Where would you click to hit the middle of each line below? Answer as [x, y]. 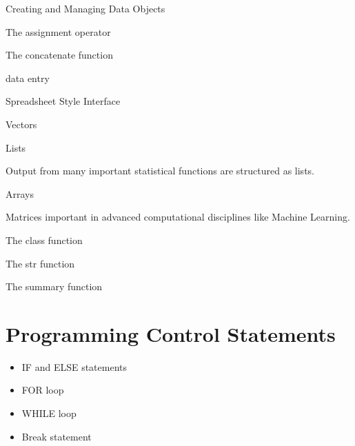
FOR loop [43, 390]
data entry [28, 78]
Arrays [20, 193]
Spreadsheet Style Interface [63, 101]
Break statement [57, 436]
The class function [44, 240]
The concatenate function [59, 55]
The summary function [54, 286]
